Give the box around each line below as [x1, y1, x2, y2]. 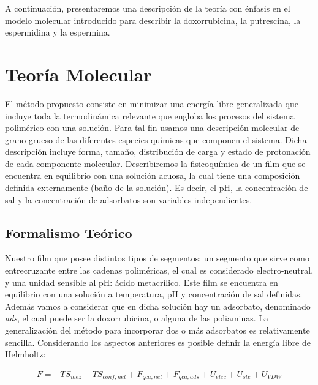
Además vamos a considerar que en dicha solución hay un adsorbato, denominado [5, 299, 311, 312]
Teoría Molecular [5, 61, 152, 86]
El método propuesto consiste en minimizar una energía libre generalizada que [5, 97, 298, 110]
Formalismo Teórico [5, 223, 132, 242]
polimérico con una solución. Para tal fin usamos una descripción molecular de [5, 121, 300, 134]
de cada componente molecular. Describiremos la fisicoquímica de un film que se [5, 157, 306, 170]
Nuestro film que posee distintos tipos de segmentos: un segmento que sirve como [5, 252, 309, 264]
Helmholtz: [5, 348, 46, 361]
